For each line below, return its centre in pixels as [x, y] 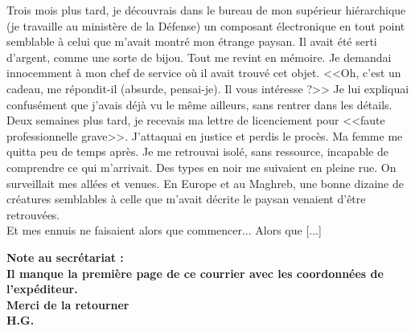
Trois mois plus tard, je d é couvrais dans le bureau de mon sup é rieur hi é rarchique [206, 10]
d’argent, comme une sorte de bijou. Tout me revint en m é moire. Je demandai [199, 57]
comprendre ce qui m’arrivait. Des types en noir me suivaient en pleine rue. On [201, 167]
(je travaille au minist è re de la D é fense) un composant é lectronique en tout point [206, 25]
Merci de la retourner [68, 304]
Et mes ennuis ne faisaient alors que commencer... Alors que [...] [164, 230]
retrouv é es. [33, 214]
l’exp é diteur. [42, 289]
